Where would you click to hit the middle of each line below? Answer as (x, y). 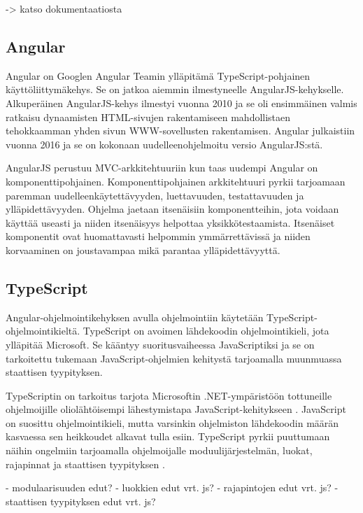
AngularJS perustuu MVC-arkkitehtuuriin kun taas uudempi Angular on (162, 168)
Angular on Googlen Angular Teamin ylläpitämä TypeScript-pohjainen (158, 75)
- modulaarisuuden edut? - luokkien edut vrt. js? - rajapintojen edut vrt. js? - (172, 487)
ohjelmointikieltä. (43, 331)
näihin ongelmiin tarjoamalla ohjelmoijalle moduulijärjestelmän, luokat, (159, 450)
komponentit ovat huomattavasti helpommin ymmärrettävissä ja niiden (158, 236)
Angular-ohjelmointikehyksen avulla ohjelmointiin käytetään (135, 317)
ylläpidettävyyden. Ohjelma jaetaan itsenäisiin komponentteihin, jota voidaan (172, 209)
